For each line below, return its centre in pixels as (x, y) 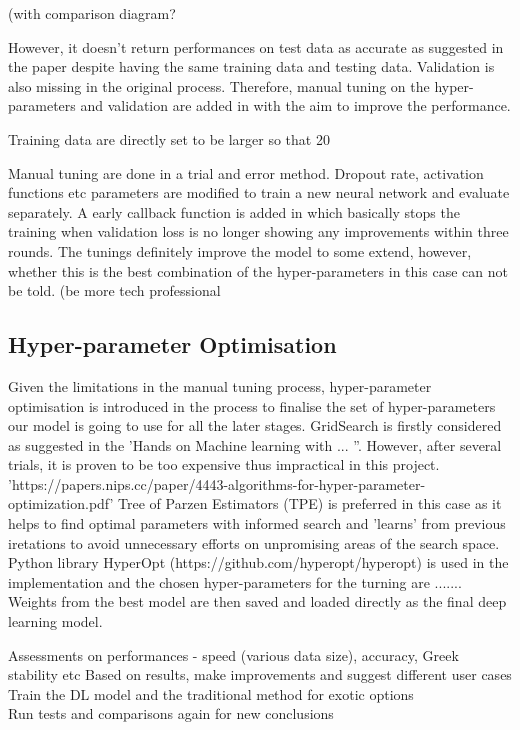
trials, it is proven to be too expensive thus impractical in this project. (224, 464)
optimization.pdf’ (61, 503)
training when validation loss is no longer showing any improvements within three (258, 231)
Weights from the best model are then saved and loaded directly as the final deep (257, 601)
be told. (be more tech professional (114, 290)
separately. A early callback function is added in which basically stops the (234, 211)
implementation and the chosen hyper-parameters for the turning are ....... (235, 581)
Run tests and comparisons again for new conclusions (171, 713)
